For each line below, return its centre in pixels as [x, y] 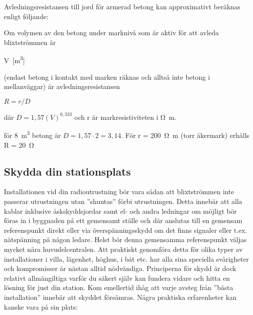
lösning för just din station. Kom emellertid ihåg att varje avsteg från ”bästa [119, 287]
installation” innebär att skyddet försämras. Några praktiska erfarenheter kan [120, 297]
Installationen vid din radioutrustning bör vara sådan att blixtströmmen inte [119, 191]
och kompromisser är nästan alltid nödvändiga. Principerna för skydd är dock [120, 268]
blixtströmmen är [30, 42]
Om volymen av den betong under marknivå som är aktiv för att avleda [112, 33]
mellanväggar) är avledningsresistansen [62, 86]
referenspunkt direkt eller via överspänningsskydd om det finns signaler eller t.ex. [126, 230]
